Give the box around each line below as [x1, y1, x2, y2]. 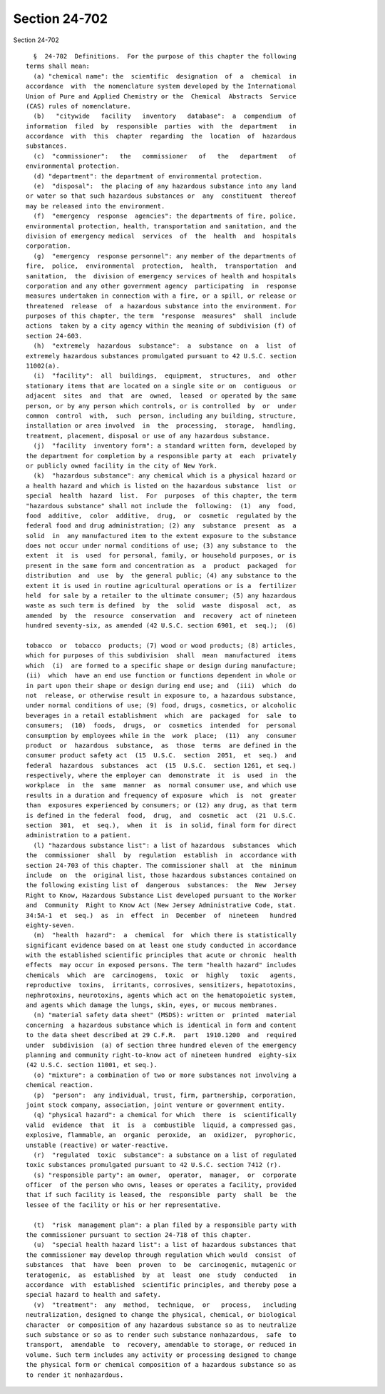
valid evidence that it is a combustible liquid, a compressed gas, [26, 1121, 297, 1129]
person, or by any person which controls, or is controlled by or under [26, 402, 297, 410]
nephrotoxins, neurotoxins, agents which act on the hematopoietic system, [26, 991, 297, 999]
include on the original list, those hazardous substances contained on [26, 871, 297, 879]
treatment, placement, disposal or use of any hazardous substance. [26, 432, 270, 440]
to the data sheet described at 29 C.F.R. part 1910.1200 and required [26, 1031, 297, 1039]
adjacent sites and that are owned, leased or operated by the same [26, 392, 297, 400]
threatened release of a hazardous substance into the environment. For [26, 302, 297, 310]
